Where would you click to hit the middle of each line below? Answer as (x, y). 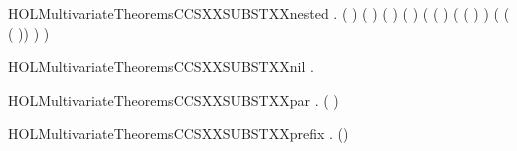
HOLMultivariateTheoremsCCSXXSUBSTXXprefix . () (178, 133)
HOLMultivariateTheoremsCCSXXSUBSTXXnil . (161, 66)
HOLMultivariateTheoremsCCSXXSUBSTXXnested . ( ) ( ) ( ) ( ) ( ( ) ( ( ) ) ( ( (259, 13)
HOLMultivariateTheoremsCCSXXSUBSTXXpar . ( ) (173, 99)
